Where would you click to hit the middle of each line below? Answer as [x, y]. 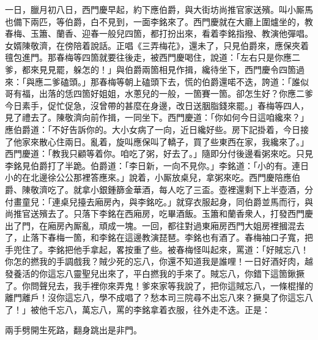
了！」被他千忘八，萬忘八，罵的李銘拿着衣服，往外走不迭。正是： [138, 309]
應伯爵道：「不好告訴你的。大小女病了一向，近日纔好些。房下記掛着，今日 [153, 129]
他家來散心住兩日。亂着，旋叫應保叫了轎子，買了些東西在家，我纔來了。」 [161, 141]
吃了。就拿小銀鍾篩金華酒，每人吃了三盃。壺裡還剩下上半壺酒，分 [180, 189]
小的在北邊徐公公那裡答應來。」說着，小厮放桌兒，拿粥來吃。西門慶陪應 [148, 177]
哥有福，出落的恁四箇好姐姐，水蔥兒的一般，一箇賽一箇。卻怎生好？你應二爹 [159, 93]
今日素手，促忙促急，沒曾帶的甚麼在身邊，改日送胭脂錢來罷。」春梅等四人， [157, 105]
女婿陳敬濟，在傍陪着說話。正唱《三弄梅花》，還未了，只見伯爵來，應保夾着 [157, 45]
